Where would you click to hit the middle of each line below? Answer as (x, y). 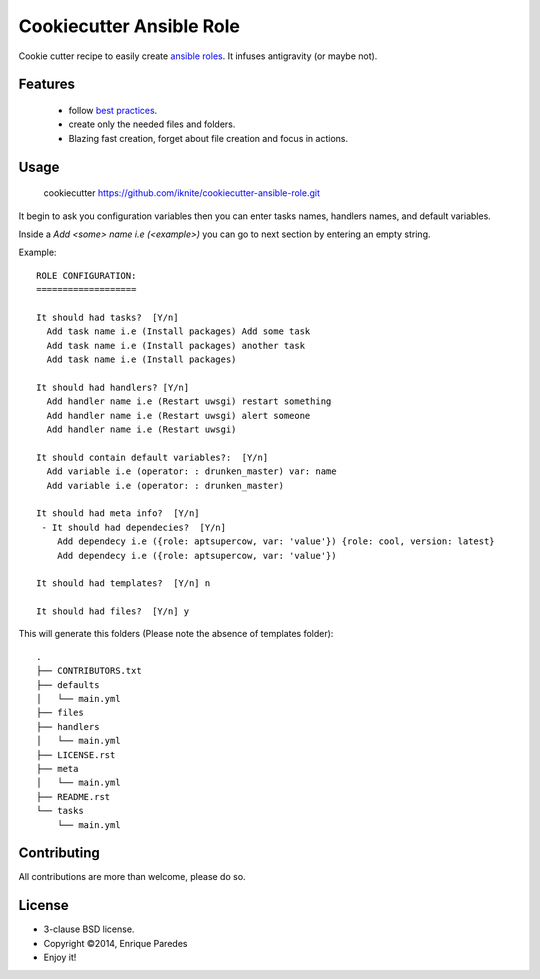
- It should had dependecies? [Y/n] (134, 527)
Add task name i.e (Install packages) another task (175, 345)
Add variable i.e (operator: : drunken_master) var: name (191, 471)
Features (46, 84)
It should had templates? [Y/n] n (123, 583)
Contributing (59, 853)
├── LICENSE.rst (76, 754)
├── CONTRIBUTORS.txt (89, 671)
